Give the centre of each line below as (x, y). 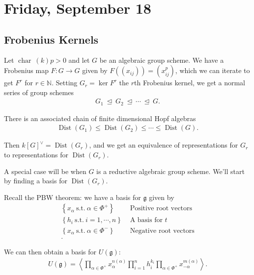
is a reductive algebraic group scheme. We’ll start (170, 171)
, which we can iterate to (212, 70)
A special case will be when (45, 171)
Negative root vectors (162, 231)
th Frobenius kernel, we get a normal (190, 83)
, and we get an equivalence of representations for (164, 145)
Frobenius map (26, 70)
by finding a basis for (36, 181)
